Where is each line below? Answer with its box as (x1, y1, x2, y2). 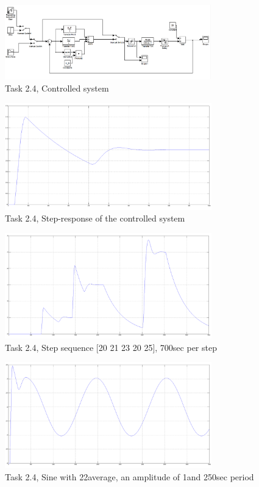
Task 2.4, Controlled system (5, 81, 109, 94)
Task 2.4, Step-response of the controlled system (5, 212, 185, 225)
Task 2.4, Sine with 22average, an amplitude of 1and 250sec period (5, 471, 254, 483)
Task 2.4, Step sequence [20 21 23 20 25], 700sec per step (5, 341, 217, 353)
